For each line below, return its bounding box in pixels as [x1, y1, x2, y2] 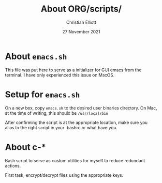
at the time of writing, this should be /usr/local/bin [5, 110, 108, 116]
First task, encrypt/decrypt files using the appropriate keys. [5, 172, 123, 178]
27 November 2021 [62, 29, 101, 34]
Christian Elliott [66, 19, 97, 25]
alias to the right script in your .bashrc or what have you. [5, 124, 118, 130]
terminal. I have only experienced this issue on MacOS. [5, 72, 115, 78]
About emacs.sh [5, 51, 67, 61]
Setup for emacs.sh [5, 89, 80, 100]
